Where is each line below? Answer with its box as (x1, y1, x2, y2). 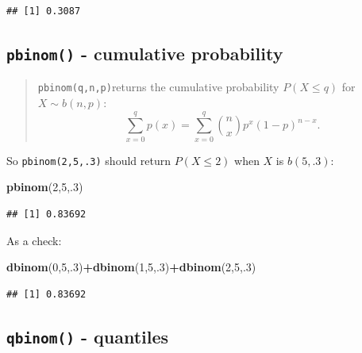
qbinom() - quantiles (6, 324, 169, 348)
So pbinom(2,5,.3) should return (6, 152, 171, 168)
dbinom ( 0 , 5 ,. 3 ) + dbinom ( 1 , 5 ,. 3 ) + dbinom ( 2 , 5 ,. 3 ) (6, 259, 256, 275)
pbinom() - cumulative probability (6, 40, 283, 65)
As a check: (6, 232, 62, 248)
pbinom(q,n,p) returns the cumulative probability (37, 79, 279, 95)
